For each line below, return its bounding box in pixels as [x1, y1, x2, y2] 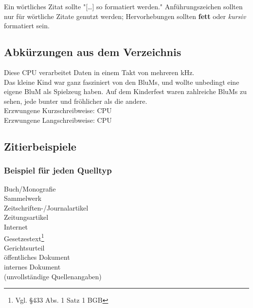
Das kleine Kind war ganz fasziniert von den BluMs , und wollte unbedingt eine [4, 77, 239, 87]
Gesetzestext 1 [4, 231, 44, 243]
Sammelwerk [4, 193, 42, 203]
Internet [4, 221, 28, 231]
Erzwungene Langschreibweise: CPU [4, 115, 112, 125]
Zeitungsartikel [4, 212, 49, 222]
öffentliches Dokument [4, 252, 70, 262]
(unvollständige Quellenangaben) [4, 271, 102, 281]
